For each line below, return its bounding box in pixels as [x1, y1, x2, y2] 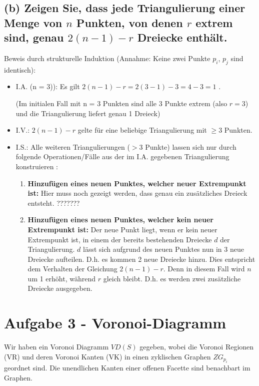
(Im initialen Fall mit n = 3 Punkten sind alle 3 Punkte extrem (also [15, 98, 227, 108]
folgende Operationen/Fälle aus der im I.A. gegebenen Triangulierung [15, 151, 229, 162]
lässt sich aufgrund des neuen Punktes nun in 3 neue [83, 244, 244, 254]
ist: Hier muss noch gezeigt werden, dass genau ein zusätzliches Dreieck [27, 188, 247, 198]
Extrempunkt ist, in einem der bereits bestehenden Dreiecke [27, 234, 212, 244]
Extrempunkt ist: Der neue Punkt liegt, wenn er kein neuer [27, 224, 217, 234]
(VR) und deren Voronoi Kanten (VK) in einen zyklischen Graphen [4, 351, 211, 361]
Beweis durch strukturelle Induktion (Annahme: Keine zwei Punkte [4, 53, 210, 63]
